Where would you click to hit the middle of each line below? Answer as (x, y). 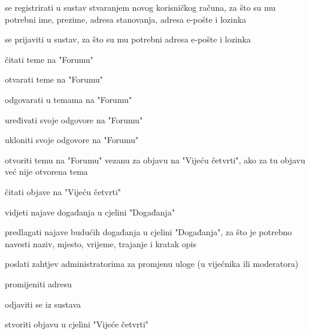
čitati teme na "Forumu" (49, 59)
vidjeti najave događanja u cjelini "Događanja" (90, 212)
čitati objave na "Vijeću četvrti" (63, 191)
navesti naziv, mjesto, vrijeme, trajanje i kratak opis (101, 243)
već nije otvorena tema (46, 171)
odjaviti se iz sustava (43, 304)
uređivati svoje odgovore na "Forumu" (74, 119)
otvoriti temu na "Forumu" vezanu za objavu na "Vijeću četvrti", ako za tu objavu (155, 160)
